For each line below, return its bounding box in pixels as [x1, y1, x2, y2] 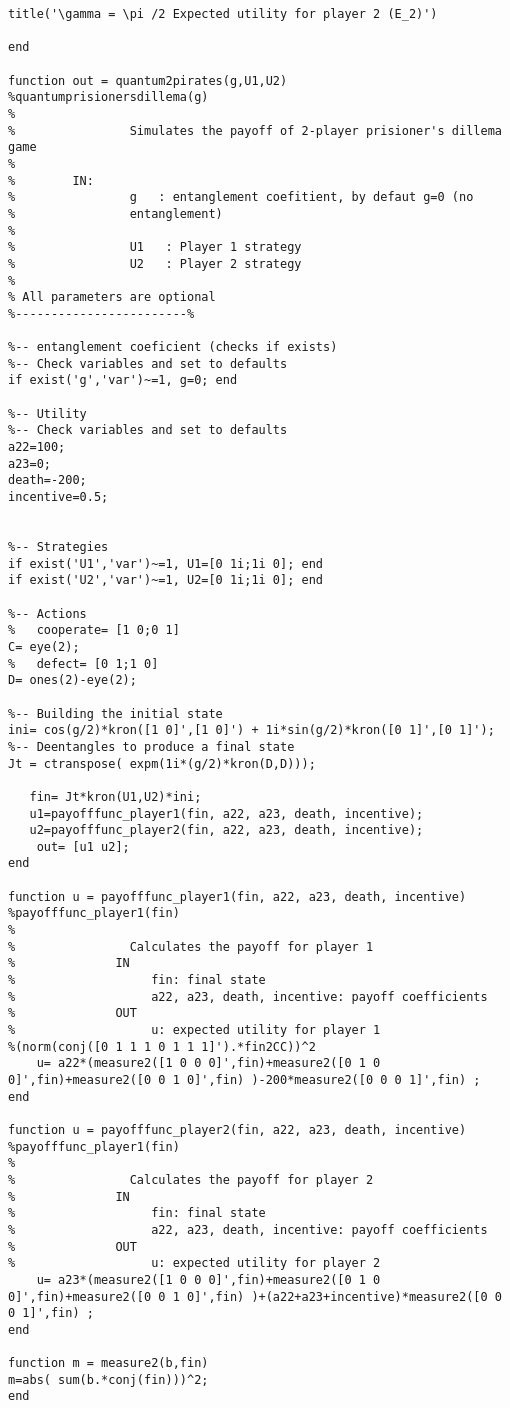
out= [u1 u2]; [36, 839, 130, 854]
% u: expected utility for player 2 [8, 1256, 381, 1271]
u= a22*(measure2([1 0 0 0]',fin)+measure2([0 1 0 [36, 1056, 381, 1071]
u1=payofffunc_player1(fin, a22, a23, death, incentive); [29, 806, 424, 821]
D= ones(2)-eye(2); [8, 673, 137, 688]
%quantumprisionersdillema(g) [8, 90, 209, 105]
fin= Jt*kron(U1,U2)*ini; [29, 789, 202, 804]
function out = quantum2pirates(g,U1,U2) [8, 73, 288, 88]
